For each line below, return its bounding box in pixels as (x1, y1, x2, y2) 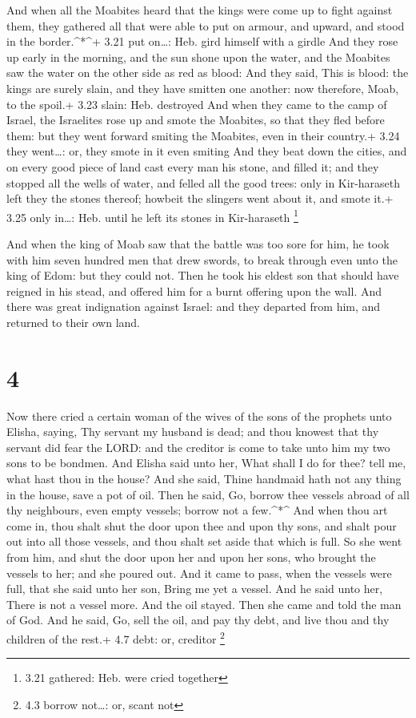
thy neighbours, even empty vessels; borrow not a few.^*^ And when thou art (6, 502, 388, 518)
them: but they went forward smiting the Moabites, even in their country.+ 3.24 (6, 127, 400, 143)
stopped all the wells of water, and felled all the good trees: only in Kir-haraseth (6, 174, 401, 191)
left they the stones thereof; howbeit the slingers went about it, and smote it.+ (6, 190, 394, 207)
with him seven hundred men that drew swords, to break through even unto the (6, 251, 398, 268)
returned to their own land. (6, 313, 140, 330)
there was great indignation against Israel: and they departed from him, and (6, 298, 381, 315)
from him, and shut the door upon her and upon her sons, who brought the (6, 549, 376, 565)
